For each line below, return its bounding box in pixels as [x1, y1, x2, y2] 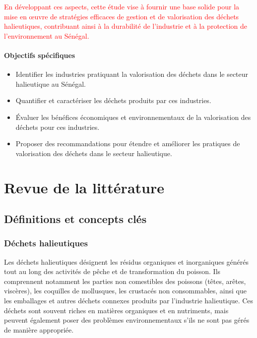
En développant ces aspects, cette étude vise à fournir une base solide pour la [4, 1, 240, 11]
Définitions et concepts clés [4, 211, 147, 226]
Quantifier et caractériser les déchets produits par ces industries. [15, 95, 211, 106]
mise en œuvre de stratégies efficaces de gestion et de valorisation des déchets [4, 11, 239, 21]
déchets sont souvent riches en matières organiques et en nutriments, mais [4, 305, 229, 315]
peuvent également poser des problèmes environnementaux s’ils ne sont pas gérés [4, 315, 250, 325]
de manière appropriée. [4, 324, 74, 335]
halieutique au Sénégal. [15, 78, 86, 89]
